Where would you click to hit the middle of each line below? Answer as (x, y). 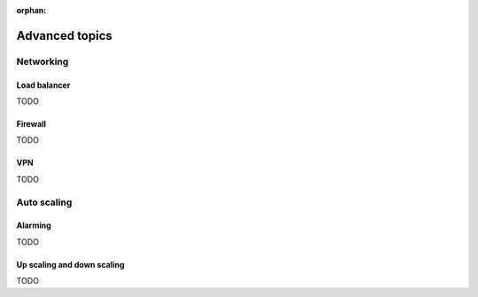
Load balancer (43, 85)
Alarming (34, 225)
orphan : (31, 10)
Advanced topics (64, 35)
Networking (42, 61)
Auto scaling (44, 202)
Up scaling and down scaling (70, 264)
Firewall (31, 123)
